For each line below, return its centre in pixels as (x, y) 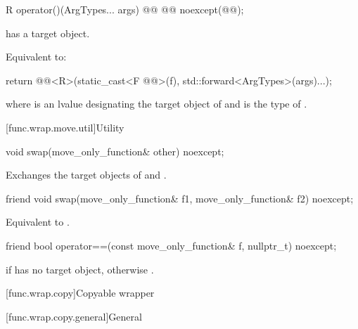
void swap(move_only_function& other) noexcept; (115, 151)
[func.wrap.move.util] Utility (65, 127)
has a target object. (48, 33)
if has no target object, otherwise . (80, 269)
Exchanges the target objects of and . (86, 175)
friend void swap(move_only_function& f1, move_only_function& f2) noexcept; (180, 198)
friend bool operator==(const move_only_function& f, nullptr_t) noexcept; (171, 245)
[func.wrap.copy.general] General (74, 316)
